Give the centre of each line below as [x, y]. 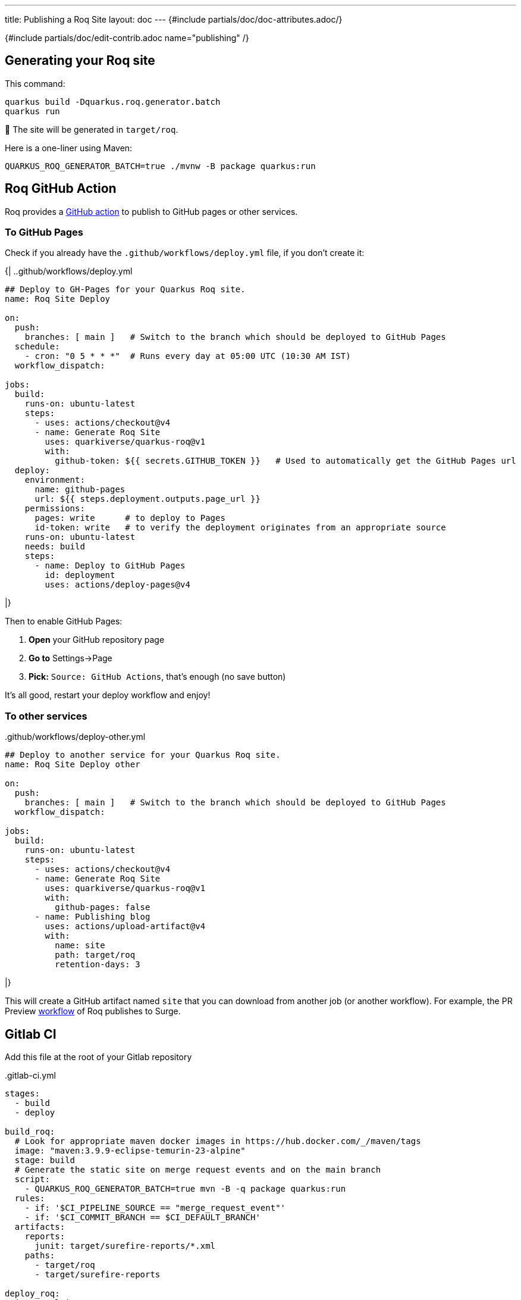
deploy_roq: [32, 1294]
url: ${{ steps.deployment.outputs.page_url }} [147, 499]
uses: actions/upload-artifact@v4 [125, 926]
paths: [40, 1256]
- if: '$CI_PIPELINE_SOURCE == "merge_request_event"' [155, 1208]
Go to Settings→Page [70, 658]
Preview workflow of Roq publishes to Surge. [93, 1011]
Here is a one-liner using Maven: [69, 148]
